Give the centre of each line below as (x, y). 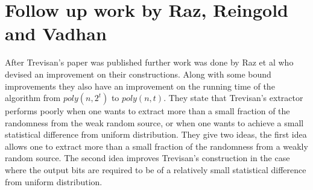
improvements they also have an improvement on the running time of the (140, 86)
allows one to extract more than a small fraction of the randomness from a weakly (156, 146)
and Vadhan (56, 33)
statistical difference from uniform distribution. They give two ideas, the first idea (156, 134)
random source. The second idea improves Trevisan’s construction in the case (147, 158)
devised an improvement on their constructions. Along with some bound (138, 74)
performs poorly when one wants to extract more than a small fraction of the (147, 111)
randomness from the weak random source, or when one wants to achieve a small (154, 122)
